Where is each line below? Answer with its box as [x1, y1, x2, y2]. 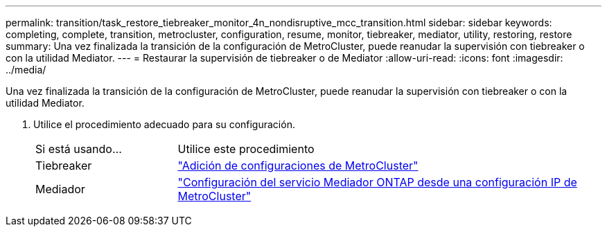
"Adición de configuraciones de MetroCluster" [177, 159, 419, 172]
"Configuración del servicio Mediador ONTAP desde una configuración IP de [177, 175, 577, 189]
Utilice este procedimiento [177, 142, 315, 156]
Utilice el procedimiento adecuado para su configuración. [33, 118, 295, 130]
